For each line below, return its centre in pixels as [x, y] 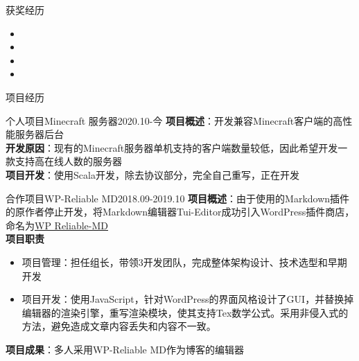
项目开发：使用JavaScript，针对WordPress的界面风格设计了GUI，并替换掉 [188, 299]
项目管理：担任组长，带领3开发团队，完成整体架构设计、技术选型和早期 [184, 262]
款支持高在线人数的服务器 [64, 161]
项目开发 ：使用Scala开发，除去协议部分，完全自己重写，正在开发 [152, 174]
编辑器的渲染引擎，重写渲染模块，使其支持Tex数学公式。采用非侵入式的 [185, 312]
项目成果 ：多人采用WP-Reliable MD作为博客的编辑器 [125, 349]
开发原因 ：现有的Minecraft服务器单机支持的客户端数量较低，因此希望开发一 [177, 147]
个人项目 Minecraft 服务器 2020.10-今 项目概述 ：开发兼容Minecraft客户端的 [169, 120]
